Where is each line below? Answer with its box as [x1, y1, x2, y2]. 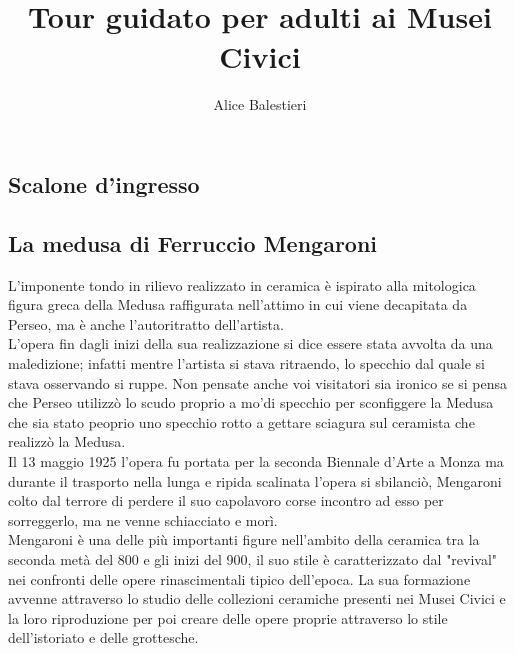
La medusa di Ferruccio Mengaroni [8, 227, 378, 258]
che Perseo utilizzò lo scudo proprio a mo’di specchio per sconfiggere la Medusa [8, 392, 494, 413]
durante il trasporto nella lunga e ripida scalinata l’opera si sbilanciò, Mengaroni [8, 470, 502, 491]
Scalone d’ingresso [8, 169, 200, 200]
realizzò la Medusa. [8, 431, 126, 452]
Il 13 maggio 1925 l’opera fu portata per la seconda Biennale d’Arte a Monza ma [8, 451, 504, 472]
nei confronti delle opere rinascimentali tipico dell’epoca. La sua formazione [8, 568, 471, 589]
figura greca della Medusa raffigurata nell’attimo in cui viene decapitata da [8, 294, 468, 315]
